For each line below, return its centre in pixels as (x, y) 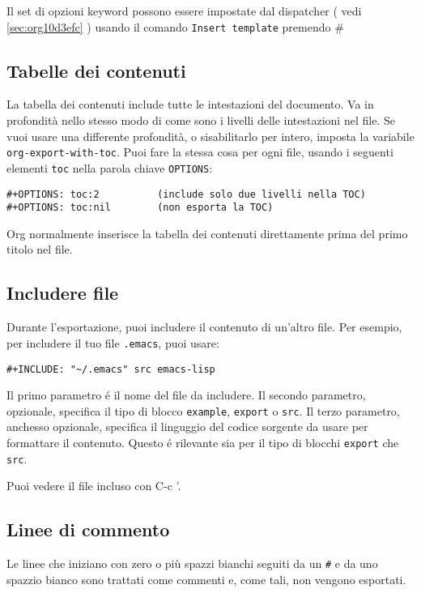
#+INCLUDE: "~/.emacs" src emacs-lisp (111, 369)
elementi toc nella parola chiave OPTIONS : (110, 167)
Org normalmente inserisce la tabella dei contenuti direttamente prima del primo (207, 233)
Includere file (63, 293)
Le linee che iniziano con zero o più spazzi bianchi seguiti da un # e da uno (192, 563)
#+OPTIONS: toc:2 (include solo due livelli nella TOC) (186, 194)
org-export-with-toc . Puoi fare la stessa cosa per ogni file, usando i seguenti (200, 152)
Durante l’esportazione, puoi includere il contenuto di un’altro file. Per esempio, (204, 327)
